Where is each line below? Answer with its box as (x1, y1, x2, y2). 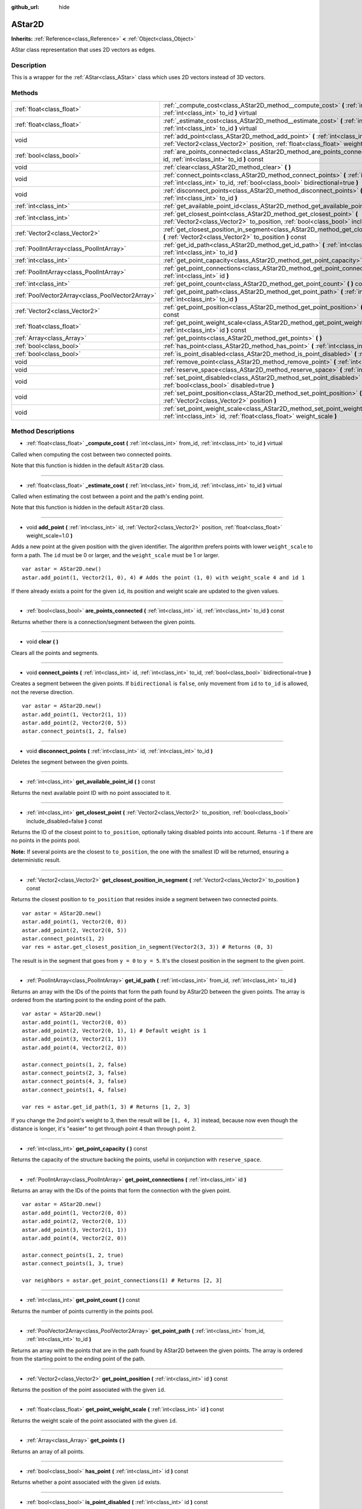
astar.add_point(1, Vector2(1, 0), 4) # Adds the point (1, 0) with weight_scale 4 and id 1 (22, 574, 305, 581)
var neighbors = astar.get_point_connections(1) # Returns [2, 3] (22, 1277, 223, 1284)
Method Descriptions (11, 427, 75, 435)
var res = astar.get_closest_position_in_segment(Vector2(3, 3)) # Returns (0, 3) (22, 943, 273, 951)
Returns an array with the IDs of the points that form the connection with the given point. (11, 1187, 232, 1194)
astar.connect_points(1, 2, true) (22, 1251, 124, 1259)
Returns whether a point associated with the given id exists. (11, 1479, 161, 1486)
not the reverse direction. (11, 688, 74, 695)
